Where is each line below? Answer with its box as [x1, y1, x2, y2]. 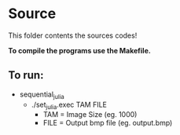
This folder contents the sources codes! [8, 31, 138, 40]
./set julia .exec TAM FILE [31, 100, 108, 111]
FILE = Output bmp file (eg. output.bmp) [42, 119, 173, 128]
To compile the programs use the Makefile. [8, 46, 151, 55]
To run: [8, 68, 44, 82]
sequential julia [19, 89, 64, 100]
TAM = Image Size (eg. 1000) [42, 110, 138, 119]
